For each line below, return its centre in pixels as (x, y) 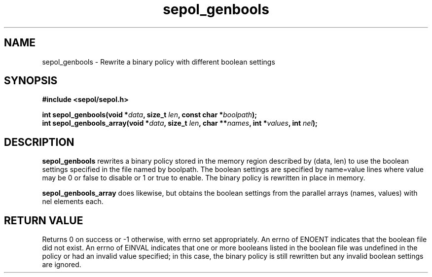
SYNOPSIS (31, 81)
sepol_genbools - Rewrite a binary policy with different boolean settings (159, 62)
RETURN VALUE (44, 220)
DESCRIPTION (39, 142)
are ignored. (62, 265)
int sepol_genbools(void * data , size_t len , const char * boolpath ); (150, 115)
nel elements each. (73, 202)
